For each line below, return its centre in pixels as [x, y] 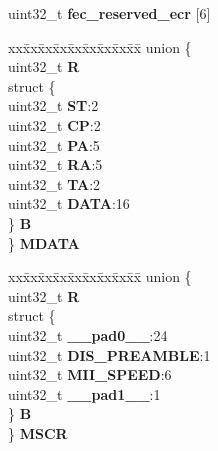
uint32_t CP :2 [54, 124]
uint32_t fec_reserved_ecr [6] [109, 13]
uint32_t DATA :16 [69, 203]
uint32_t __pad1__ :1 [84, 393]
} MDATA [44, 242]
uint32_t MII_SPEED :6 [90, 374]
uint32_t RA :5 [55, 164]
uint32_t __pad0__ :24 [88, 334]
